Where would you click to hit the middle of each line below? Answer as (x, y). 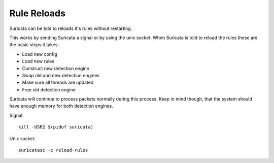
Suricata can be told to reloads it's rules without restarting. (71, 28)
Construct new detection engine (56, 68)
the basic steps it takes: (34, 45)
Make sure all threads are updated (58, 83)
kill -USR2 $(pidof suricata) (56, 127)
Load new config (40, 54)
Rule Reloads (38, 13)
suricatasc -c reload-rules (53, 150)
